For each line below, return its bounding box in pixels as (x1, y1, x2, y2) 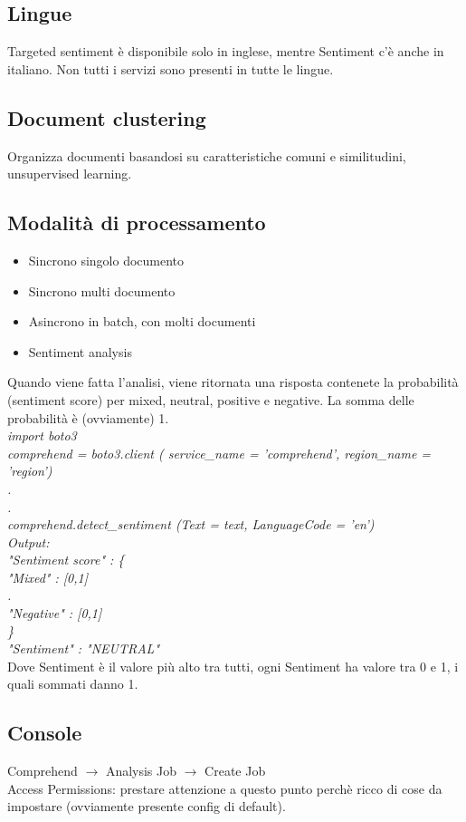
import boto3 (7, 426, 77, 445)
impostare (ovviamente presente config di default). (7, 797, 286, 816)
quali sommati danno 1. (7, 674, 138, 693)
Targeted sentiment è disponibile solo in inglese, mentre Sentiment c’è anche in (7, 42, 444, 61)
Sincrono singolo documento (28, 250, 185, 269)
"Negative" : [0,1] (7, 604, 102, 623)
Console (7, 719, 82, 747)
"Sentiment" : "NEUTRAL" (7, 639, 160, 658)
